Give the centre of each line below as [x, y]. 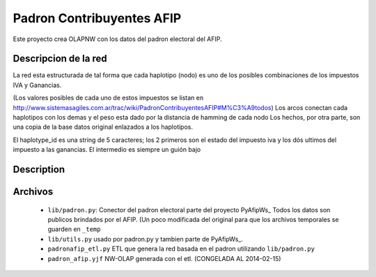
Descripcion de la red [60, 59]
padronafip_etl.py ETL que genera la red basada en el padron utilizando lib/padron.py [181, 249]
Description [39, 169]
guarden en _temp [74, 229]
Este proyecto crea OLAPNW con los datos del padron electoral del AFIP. [117, 39]
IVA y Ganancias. [37, 85]
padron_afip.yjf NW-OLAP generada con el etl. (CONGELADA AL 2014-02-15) [164, 258]
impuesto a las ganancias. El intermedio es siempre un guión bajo [107, 150]
